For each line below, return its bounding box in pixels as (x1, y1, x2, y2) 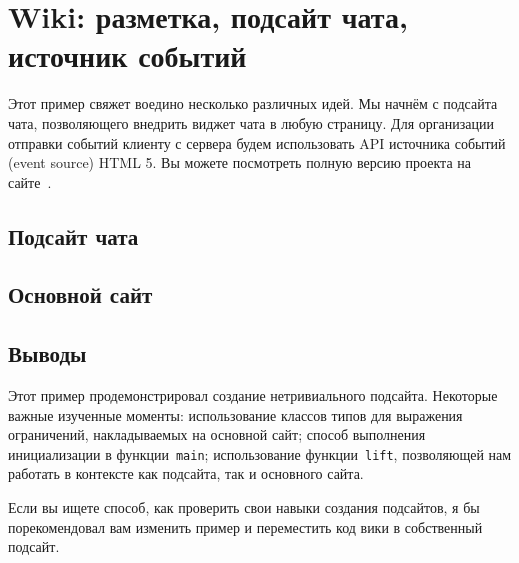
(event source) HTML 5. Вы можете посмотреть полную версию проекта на (8, 152, 471, 173)
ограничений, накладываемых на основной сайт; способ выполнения (8, 424, 426, 445)
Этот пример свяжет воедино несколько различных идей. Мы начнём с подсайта (8, 93, 498, 114)
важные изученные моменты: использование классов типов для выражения (8, 404, 463, 425)
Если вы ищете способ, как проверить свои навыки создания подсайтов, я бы (8, 497, 480, 518)
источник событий (8, 35, 247, 76)
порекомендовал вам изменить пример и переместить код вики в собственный (8, 516, 483, 537)
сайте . (8, 171, 52, 192)
